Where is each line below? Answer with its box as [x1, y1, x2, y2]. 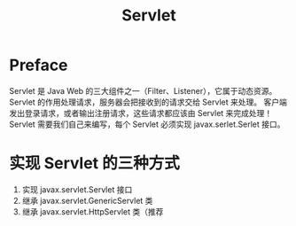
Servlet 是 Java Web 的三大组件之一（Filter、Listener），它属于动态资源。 [9, 85, 277, 96]
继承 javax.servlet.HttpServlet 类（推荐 [21, 206, 164, 217]
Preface [9, 55, 68, 75]
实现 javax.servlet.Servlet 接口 [21, 183, 133, 195]
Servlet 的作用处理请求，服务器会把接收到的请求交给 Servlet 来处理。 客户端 [9, 97, 288, 107]
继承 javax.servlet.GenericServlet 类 [21, 195, 153, 206]
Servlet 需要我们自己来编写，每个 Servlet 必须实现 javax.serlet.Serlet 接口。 [9, 119, 285, 129]
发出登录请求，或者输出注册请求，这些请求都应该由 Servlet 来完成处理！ [9, 107, 273, 118]
